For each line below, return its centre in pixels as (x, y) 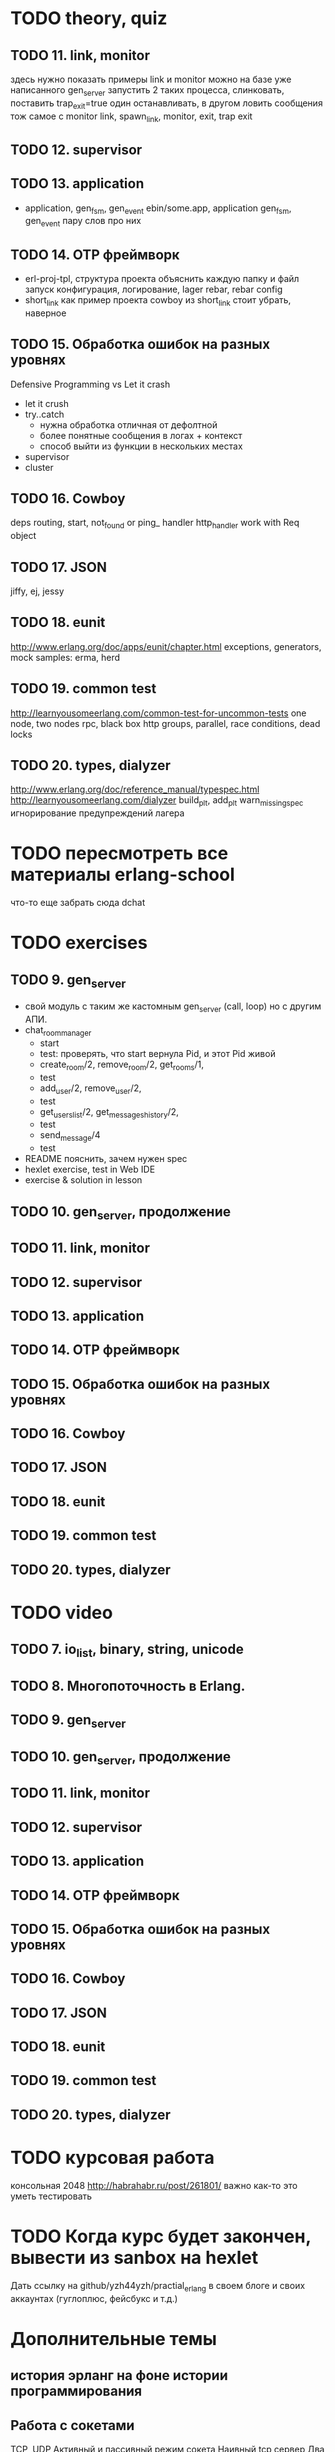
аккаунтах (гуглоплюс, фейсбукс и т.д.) (94, 2298)
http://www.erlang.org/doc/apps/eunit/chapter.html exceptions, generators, (166, 646)
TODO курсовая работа (112, 2158)
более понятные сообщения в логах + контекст (141, 435)
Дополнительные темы (114, 2338)
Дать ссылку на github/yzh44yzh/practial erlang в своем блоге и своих (158, 2286)
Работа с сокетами (72, 2425)
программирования (76, 2391)
